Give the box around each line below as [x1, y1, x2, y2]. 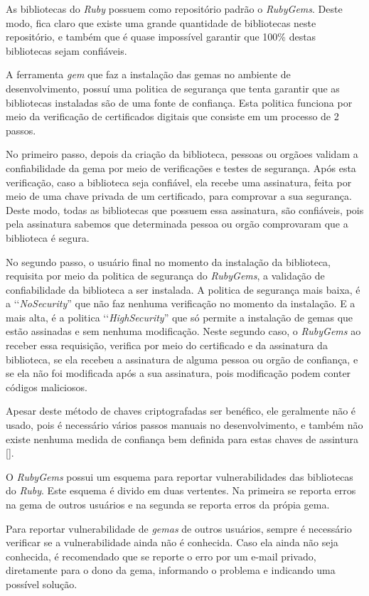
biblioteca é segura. [6, 230, 90, 245]
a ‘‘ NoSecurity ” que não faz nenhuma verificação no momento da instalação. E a [6, 296, 355, 311]
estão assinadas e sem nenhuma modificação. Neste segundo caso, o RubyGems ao [6, 324, 361, 339]
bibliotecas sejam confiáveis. [6, 43, 127, 58]
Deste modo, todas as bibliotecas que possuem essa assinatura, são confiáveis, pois [6, 202, 364, 217]
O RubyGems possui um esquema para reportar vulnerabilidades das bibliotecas [6, 469, 353, 484]
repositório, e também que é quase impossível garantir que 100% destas [6, 29, 316, 44]
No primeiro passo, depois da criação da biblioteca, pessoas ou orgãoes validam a [6, 147, 358, 161]
